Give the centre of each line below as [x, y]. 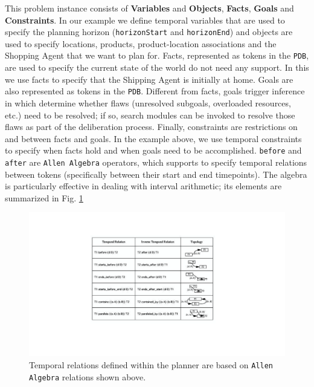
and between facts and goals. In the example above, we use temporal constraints [153, 138]
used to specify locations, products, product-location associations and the [141, 43]
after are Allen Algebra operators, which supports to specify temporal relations [156, 162]
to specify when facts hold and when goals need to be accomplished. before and [153, 150]
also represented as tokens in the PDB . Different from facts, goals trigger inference [155, 91]
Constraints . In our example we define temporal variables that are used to [145, 20]
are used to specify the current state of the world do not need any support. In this [157, 67]
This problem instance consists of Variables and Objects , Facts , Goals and [149, 8]
